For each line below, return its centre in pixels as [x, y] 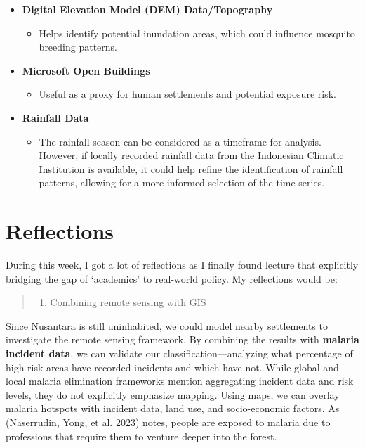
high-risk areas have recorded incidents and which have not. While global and [172, 367]
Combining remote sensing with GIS [128, 302]
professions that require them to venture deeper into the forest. [141, 436]
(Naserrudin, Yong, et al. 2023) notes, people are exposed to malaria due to [168, 422]
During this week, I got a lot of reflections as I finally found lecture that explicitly [182, 265]
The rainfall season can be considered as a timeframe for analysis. [180, 141]
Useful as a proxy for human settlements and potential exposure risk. [187, 94]
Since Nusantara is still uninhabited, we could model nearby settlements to [167, 325]
